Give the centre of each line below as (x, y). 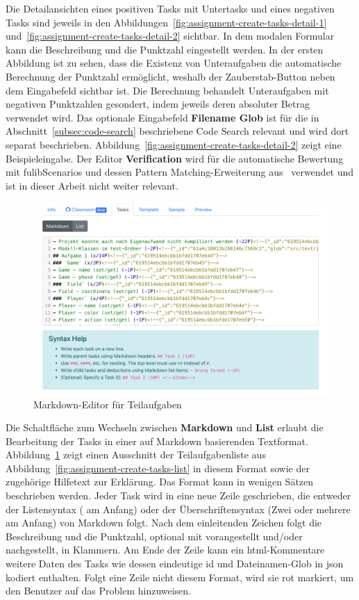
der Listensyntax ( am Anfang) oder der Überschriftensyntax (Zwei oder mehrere (178, 509)
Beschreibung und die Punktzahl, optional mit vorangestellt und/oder (154, 536)
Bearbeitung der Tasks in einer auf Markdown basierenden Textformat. (157, 441)
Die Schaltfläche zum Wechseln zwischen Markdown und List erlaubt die (165, 427)
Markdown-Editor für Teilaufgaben (108, 404)
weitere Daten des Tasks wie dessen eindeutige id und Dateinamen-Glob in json (175, 564)
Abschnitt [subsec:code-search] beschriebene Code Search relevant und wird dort (177, 131)
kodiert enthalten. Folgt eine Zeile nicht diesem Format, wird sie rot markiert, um (180, 577)
